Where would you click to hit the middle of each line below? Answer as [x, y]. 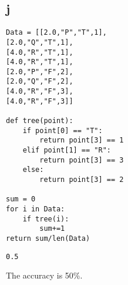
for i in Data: [36, 209]
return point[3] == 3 [82, 160]
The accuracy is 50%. [44, 275]
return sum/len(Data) [48, 238]
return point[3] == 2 [82, 180]
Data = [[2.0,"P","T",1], [56, 33]
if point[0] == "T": [63, 130]
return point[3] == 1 [82, 140]
